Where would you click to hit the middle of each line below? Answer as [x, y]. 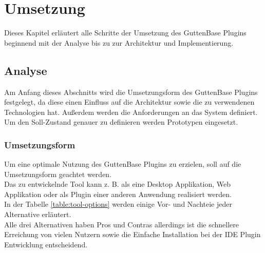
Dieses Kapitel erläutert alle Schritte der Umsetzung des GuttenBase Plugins [125, 33]
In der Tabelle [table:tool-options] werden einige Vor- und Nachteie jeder [118, 204]
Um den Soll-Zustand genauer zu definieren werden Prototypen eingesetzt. [121, 122]
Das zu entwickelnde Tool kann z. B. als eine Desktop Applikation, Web [118, 184]
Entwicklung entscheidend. [46, 244]
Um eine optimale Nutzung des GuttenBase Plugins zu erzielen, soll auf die [123, 164]
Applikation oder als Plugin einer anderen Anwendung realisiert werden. [118, 194]
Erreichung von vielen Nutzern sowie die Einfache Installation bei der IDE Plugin [132, 234]
